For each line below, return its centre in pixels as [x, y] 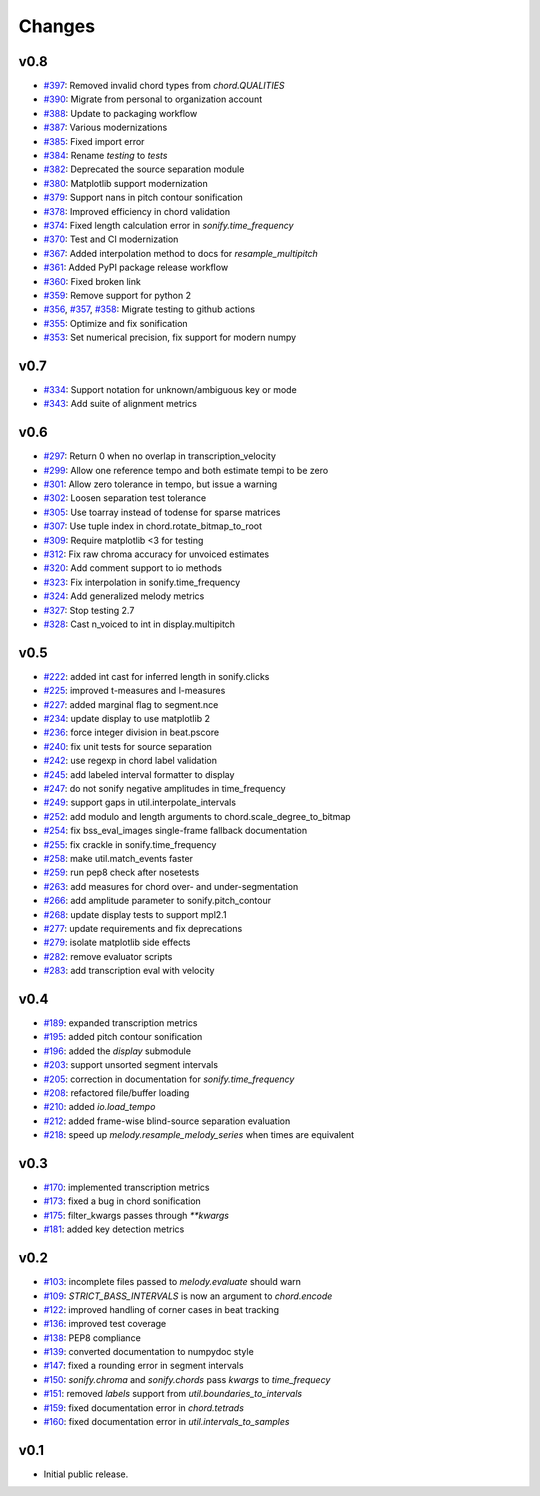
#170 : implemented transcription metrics [126, 1187]
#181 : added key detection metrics [114, 1229]
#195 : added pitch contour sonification [123, 1037]
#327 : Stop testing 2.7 [89, 610]
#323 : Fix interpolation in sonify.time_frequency [142, 582]
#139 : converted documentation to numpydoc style [148, 1352]
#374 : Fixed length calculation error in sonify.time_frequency [168, 225]
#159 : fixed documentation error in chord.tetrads [144, 1407]
